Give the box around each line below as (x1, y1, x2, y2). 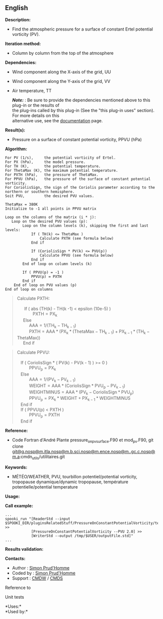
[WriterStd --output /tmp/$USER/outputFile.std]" (31, 533, 133, 538)
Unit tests (5, 594, 24, 600)
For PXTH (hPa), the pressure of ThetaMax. (5, 172, 98, 177)
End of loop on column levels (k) (22, 261, 92, 266)
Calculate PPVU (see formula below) (39, 253, 114, 258)
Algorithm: (5, 146, 28, 152)
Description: (5, 16, 31, 22)
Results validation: (5, 546, 44, 552)
